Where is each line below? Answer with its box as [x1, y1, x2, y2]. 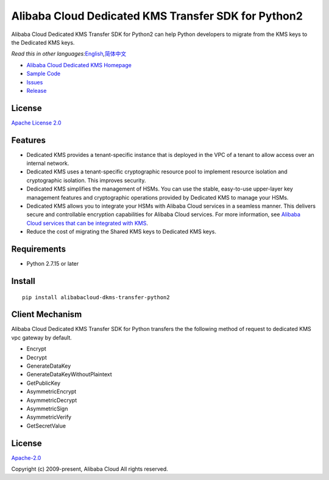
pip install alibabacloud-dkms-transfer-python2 [22, 294, 170, 300]
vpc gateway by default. [11, 333, 73, 341]
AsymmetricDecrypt [26, 396, 77, 404]
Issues [26, 78, 43, 85]
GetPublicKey [26, 379, 61, 387]
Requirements [11, 244, 66, 255]
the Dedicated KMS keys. [11, 38, 75, 46]
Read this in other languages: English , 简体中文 [11, 50, 127, 57]
